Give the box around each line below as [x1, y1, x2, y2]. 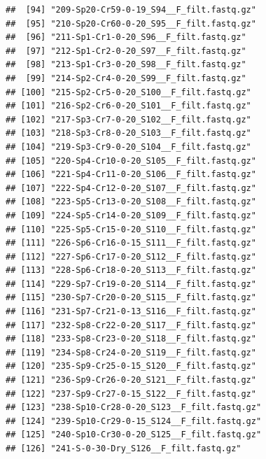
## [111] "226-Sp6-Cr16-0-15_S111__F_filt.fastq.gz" [6, 238, 256, 248]
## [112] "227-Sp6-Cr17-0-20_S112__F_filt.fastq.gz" [6, 251, 256, 262]
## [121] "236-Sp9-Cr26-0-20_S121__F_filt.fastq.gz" [6, 375, 256, 386]
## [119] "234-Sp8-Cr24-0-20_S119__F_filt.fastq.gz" [6, 347, 256, 358]
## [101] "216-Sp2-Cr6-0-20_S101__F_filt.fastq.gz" [6, 101, 251, 111]
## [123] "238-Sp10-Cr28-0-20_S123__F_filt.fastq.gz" [6, 402, 262, 413]
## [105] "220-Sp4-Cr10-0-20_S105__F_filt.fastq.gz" [6, 155, 256, 166]
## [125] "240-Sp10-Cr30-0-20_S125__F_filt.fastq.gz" [6, 430, 262, 440]
